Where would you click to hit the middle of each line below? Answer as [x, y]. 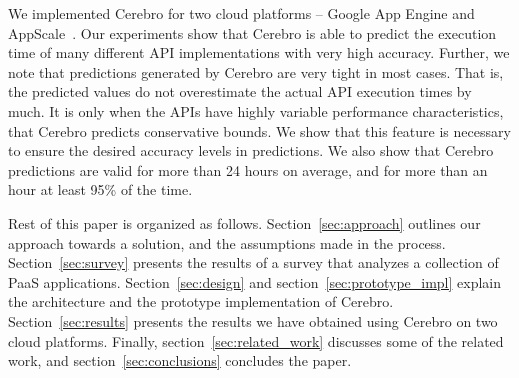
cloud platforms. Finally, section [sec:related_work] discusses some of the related [256, 340]
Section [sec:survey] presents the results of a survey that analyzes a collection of [253, 262]
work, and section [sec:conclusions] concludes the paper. [180, 360]
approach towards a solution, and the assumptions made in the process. [227, 242]
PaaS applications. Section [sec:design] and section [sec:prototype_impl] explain [255, 281]
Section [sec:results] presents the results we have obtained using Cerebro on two [253, 320]
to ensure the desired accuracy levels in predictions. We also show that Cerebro [251, 150]
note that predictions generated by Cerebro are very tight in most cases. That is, [256, 71]
